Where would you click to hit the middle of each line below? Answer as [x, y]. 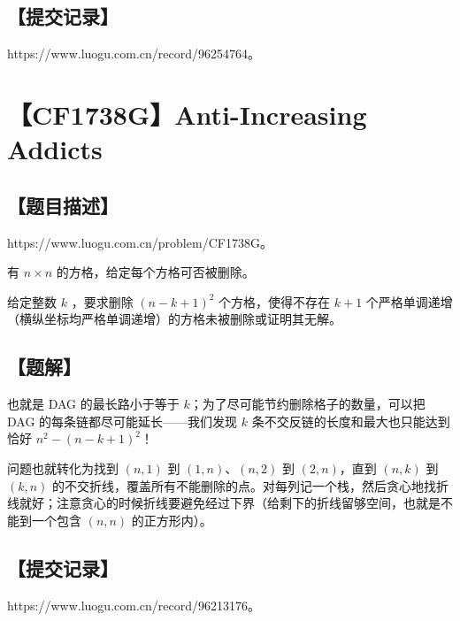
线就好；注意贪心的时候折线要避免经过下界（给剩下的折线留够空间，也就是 [224, 503]
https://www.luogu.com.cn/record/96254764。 [134, 54]
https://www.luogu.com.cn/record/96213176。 [134, 605]
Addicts [55, 149]
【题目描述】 [63, 205]
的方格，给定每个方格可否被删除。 [155, 272]
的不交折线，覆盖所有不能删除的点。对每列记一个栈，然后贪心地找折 [251, 485]
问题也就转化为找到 [63, 468]
